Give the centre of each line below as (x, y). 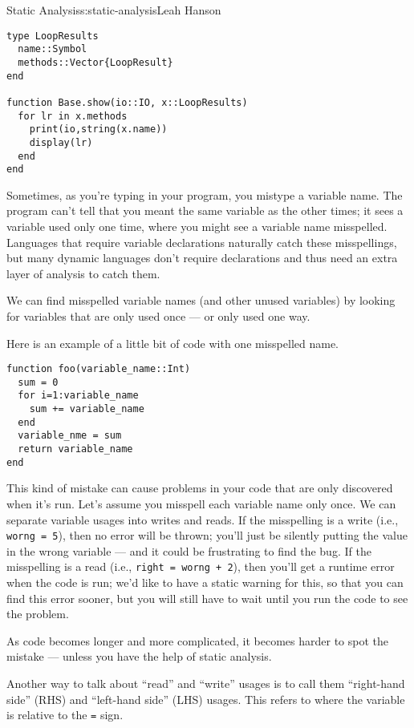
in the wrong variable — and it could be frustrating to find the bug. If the (189, 550)
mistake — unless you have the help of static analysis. (139, 656)
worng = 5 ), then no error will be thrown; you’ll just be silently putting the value (207, 535)
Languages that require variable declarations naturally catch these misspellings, (202, 242)
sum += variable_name (87, 409)
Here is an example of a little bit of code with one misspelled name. (173, 343)
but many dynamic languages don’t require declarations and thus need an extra (202, 258)
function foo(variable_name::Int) (99, 369)
